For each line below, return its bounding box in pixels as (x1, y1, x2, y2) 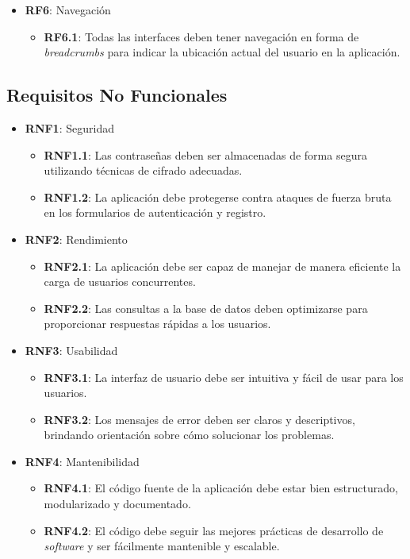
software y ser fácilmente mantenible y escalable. (44, 538, 280, 554)
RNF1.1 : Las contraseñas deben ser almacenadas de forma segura (44, 146, 367, 163)
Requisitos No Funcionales (6, 83, 228, 107)
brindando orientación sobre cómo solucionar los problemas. (44, 426, 335, 443)
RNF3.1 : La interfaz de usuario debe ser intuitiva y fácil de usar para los (44, 368, 404, 385)
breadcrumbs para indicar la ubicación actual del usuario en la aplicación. (44, 44, 400, 60)
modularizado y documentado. (44, 495, 191, 512)
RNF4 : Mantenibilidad (25, 453, 140, 469)
